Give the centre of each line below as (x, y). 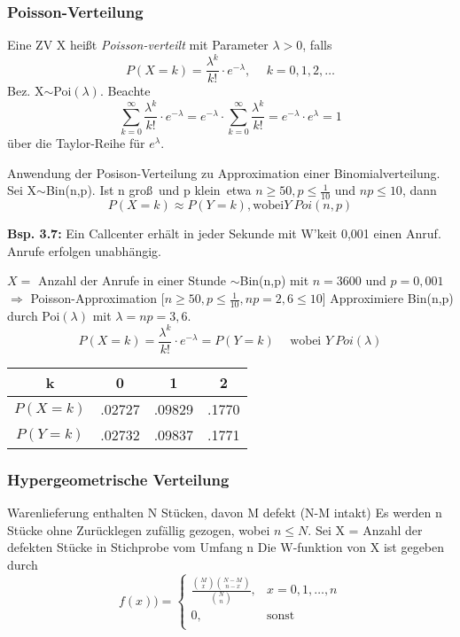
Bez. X (26, 91)
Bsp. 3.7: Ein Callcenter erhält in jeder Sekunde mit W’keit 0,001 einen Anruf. (224, 233)
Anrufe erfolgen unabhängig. (84, 250)
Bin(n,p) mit (274, 280)
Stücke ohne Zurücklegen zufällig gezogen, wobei (139, 529)
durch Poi (34, 315)
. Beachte (125, 91)
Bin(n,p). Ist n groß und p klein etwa (148, 190)
